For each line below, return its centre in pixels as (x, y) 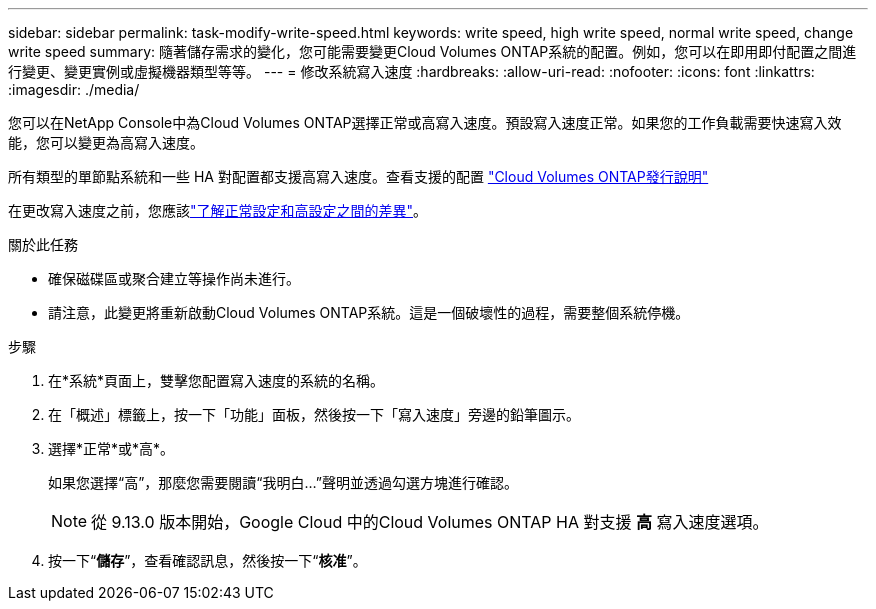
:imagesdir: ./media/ (74, 89)
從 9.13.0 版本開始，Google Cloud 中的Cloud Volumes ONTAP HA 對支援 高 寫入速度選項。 (430, 522)
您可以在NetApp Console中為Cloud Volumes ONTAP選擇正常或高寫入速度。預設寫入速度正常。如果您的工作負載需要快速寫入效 (425, 122)
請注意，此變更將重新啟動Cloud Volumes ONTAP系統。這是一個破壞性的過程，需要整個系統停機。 (369, 312)
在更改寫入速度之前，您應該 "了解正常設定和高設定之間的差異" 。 (218, 210)
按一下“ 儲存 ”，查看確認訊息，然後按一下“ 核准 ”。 (207, 560)
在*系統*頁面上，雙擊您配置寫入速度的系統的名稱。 (216, 380)
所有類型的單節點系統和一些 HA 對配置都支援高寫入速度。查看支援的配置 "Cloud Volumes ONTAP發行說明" (358, 176)
